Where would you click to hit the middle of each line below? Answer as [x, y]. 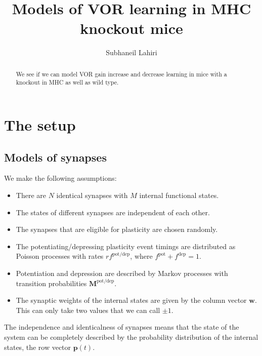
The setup [40, 125]
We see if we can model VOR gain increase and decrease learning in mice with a [121, 74]
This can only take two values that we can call [88, 310]
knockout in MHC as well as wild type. [67, 82]
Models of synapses [55, 157]
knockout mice [132, 28]
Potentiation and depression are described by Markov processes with [122, 273]
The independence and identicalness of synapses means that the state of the [122, 327]
